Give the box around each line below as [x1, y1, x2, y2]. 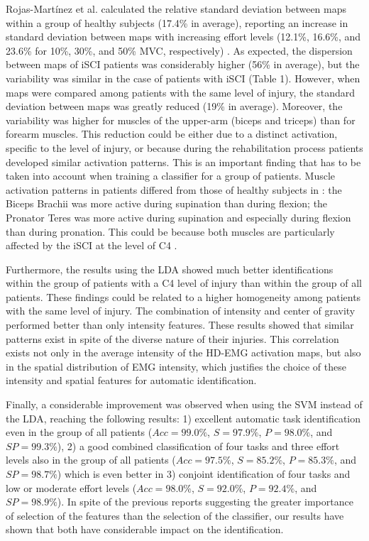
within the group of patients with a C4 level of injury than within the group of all [6, 275, 362, 290]
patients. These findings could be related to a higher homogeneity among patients [6, 289, 361, 304]
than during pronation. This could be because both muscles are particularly [6, 224, 335, 239]
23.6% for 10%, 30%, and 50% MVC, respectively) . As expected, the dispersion [6, 43, 353, 58]
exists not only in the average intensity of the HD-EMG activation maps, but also [6, 345, 361, 360]
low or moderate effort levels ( [6, 480, 137, 495]
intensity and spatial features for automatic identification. [6, 373, 257, 388]
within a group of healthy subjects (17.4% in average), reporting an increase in [6, 15, 348, 30]
